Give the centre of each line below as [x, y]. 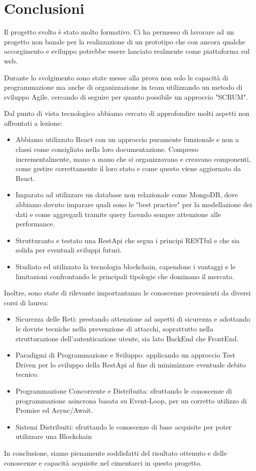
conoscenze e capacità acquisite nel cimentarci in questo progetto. [103, 462]
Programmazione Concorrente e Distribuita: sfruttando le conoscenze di [124, 390]
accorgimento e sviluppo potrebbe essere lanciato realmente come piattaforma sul [127, 51]
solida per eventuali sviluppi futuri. [69, 250]
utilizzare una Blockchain [54, 436]
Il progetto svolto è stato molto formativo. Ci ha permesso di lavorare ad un [119, 32]
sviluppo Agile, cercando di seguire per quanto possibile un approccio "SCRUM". [126, 96]
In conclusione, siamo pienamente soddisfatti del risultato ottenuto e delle [115, 453]
